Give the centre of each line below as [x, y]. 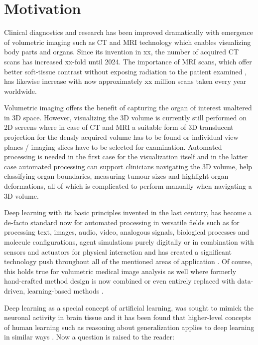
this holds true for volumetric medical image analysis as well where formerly [120, 271]
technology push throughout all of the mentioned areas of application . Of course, [128, 261]
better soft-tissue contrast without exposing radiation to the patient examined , [126, 71]
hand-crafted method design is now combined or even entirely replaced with [120, 281]
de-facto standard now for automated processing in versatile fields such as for [122, 222]
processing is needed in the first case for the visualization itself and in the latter [126, 157]
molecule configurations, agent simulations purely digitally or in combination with [129, 242]
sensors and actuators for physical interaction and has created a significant [118, 251]
